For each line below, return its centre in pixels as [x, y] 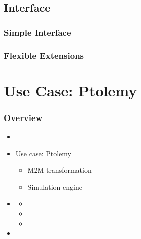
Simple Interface [38, 32]
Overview [23, 117]
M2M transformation [60, 170]
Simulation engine [55, 187]
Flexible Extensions [44, 55]
